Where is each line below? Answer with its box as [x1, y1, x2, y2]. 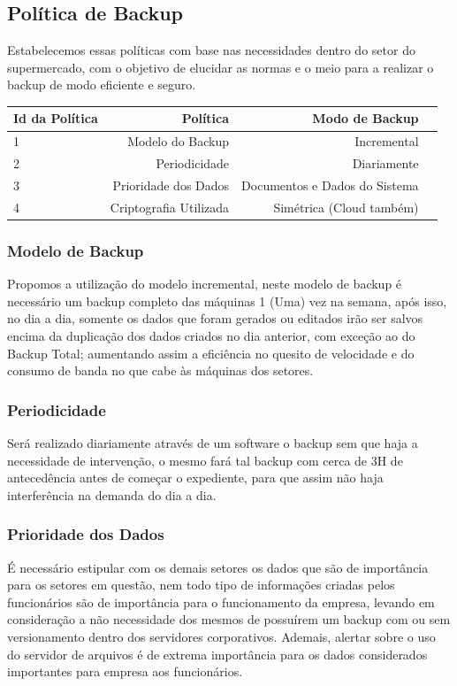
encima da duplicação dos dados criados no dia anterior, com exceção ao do [7, 326, 415, 344]
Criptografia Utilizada [110, 197, 230, 216]
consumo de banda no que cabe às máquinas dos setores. [7, 361, 314, 380]
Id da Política [13, 109, 98, 127]
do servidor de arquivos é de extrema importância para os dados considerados [7, 644, 428, 663]
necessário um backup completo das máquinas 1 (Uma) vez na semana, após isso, [7, 291, 447, 310]
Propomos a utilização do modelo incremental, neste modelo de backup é [7, 274, 402, 293]
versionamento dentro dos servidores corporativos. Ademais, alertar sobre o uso [7, 627, 436, 645]
